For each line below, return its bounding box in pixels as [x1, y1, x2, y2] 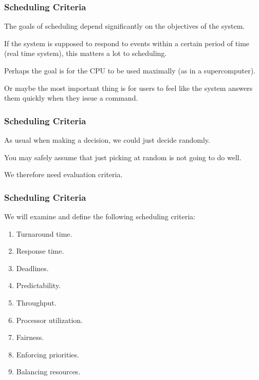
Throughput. [16, 297, 57, 308]
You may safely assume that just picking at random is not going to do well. [4, 151, 242, 162]
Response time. [16, 245, 64, 256]
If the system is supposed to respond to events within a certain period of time [4, 37, 250, 48]
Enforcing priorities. [16, 349, 79, 359]
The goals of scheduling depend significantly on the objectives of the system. [4, 21, 245, 31]
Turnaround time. [16, 228, 72, 239]
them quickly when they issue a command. [4, 92, 138, 103]
